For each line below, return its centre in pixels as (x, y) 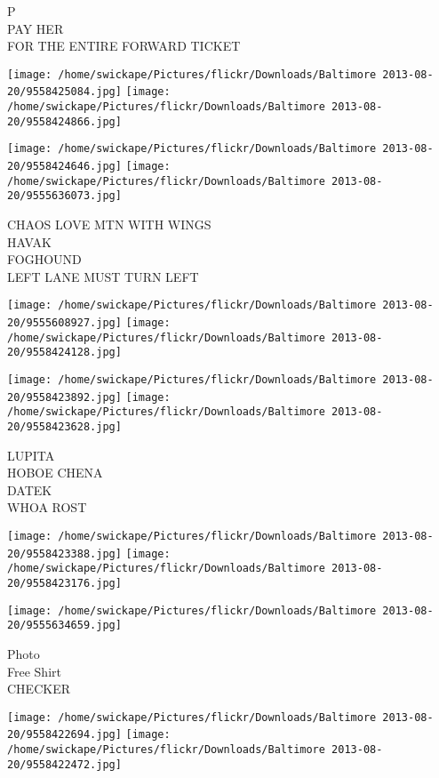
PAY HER (36, 28)
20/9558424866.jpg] (64, 121)
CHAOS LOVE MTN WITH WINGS (109, 225)
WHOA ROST (47, 507)
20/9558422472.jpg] (64, 764)
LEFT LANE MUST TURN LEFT (103, 276)
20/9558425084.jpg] (64, 92)
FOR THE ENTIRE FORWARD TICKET (124, 46)
